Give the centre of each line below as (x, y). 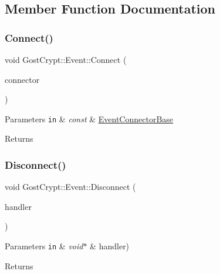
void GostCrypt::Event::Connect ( (66, 59)
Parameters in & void (44, 246)
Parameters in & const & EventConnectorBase (89, 118)
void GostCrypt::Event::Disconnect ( (70, 187)
